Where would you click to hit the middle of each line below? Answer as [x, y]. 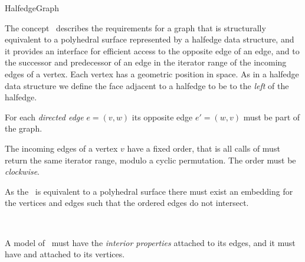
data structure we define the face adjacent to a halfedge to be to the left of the [147, 85]
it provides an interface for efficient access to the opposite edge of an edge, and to [152, 50]
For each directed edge [44, 117]
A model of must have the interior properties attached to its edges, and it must [150, 242]
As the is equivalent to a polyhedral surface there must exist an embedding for [149, 191]
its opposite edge [162, 117]
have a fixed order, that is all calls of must [204, 148]
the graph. [24, 128]
